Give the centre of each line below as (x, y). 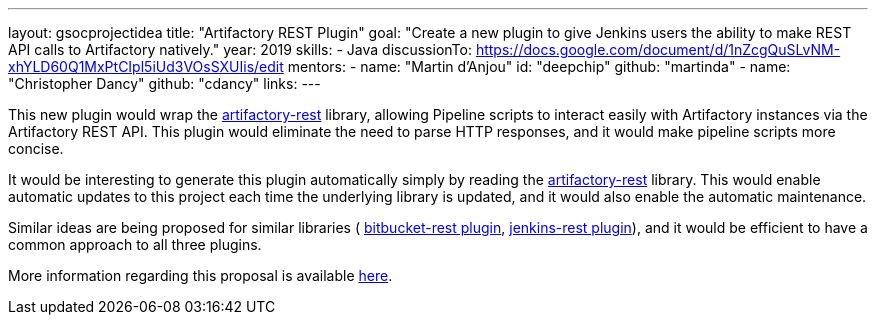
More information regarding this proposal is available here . (200, 275)
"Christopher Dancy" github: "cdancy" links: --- (164, 83)
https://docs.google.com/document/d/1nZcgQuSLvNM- (658, 49)
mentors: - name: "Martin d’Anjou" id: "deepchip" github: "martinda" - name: (539, 66)
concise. (36, 148)
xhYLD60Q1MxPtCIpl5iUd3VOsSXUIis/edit (146, 66)
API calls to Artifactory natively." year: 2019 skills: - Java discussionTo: (240, 49)
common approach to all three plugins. (135, 244)
